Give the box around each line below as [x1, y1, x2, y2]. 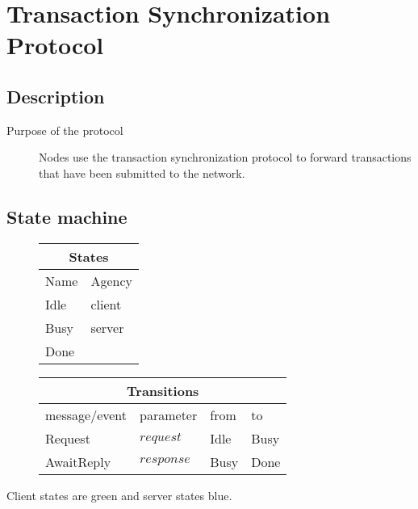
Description [6, 83, 105, 108]
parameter [140, 405, 198, 424]
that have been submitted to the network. [39, 164, 245, 181]
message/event [45, 405, 127, 424]
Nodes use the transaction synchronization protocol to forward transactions [39, 149, 412, 166]
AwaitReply [45, 452, 111, 471]
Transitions [127, 381, 199, 400]
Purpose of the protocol [6, 121, 123, 138]
